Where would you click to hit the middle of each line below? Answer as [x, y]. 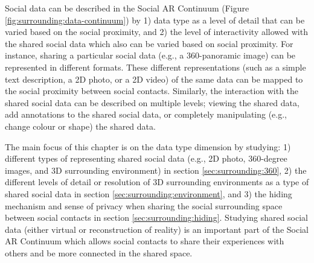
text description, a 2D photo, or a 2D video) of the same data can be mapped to [154, 79]
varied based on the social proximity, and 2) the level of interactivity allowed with [156, 32]
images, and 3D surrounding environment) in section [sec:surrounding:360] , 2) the [156, 170]
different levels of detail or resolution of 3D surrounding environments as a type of [157, 182]
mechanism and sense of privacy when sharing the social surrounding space [144, 205]
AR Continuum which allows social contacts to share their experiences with [145, 241]
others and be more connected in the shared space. [99, 252]
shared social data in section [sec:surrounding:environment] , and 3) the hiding [149, 193]
